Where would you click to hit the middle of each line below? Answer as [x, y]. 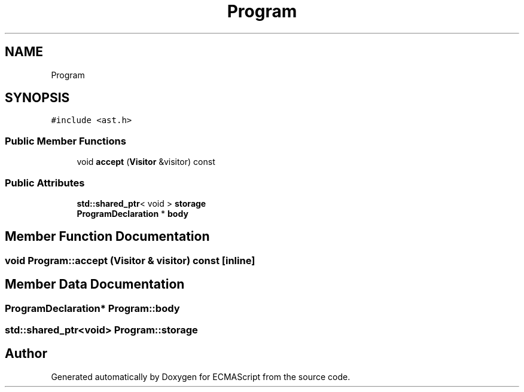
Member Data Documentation [95, 284]
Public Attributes [45, 183]
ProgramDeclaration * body [132, 213]
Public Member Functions [65, 141]
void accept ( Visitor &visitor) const [146, 162]
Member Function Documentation [107, 237]
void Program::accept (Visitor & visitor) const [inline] [130, 260]
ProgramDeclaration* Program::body [92, 308]
